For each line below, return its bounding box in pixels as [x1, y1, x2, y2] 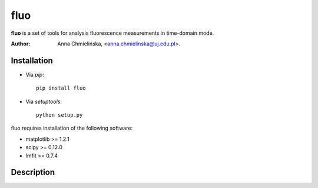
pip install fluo [36, 85, 86, 91]
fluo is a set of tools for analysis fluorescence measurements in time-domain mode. [11, 29, 214, 37]
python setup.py [36, 112, 83, 118]
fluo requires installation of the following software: [11, 124, 132, 132]
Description [11, 167, 55, 177]
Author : [11, 40, 31, 47]
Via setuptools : [25, 98, 62, 105]
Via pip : [25, 71, 44, 78]
